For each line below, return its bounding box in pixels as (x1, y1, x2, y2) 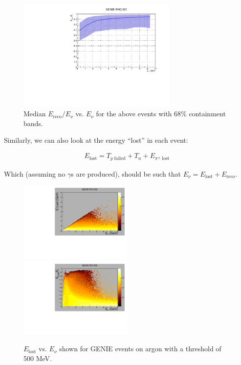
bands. (23, 118, 43, 128)
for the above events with (96, 108, 172, 119)
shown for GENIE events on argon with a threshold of (59, 343, 221, 354)
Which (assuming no (4, 168, 66, 179)
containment (189, 108, 226, 119)
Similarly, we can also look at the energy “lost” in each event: (4, 134, 188, 145)
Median (23, 108, 46, 119)
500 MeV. (23, 353, 52, 363)
